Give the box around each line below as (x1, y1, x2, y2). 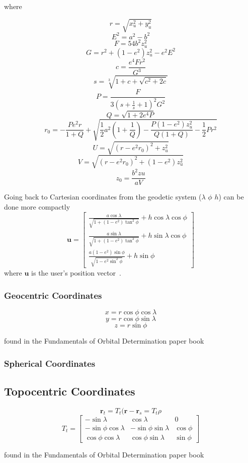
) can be (218, 191, 244, 202)
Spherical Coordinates (4, 357, 96, 369)
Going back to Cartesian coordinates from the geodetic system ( (4, 191, 202, 202)
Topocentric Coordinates (4, 383, 135, 399)
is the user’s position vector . (31, 268, 121, 278)
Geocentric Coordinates (4, 289, 102, 301)
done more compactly (4, 202, 70, 212)
